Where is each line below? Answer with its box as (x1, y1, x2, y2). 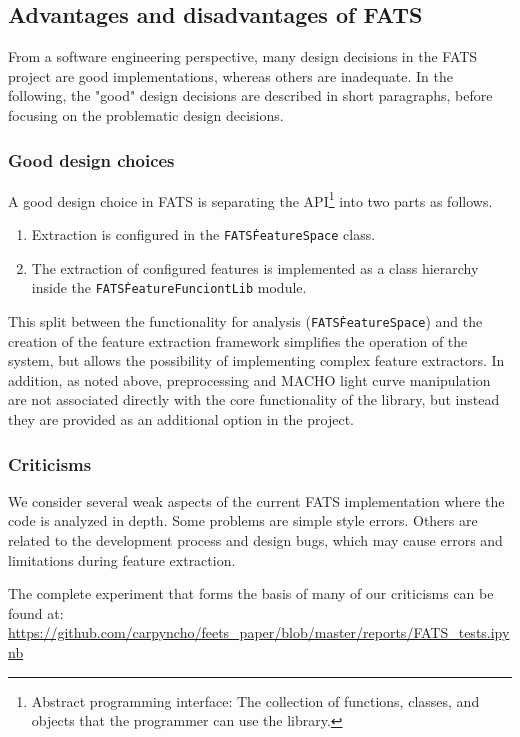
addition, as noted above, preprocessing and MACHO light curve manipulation (8, 369, 491, 390)
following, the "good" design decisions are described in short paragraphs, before (8, 85, 493, 106)
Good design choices (8, 147, 175, 172)
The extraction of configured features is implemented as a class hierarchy (31, 257, 479, 278)
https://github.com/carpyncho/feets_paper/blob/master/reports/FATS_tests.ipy (8, 622, 510, 643)
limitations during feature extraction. (8, 549, 236, 570)
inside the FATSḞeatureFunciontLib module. (31, 277, 307, 298)
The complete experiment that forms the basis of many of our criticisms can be (8, 583, 494, 604)
